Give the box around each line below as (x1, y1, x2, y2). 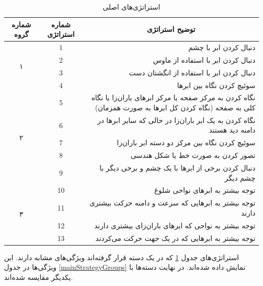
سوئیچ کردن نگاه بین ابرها (177, 79, 255, 90)
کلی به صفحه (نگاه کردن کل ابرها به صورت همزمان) (95, 102, 255, 112)
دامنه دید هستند (209, 125, 255, 135)
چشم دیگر (225, 172, 255, 183)
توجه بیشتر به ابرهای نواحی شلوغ (154, 185, 255, 195)
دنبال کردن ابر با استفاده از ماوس (153, 54, 255, 65)
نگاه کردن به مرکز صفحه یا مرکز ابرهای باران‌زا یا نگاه (91, 92, 255, 103)
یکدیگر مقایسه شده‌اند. (4, 271, 73, 282)
